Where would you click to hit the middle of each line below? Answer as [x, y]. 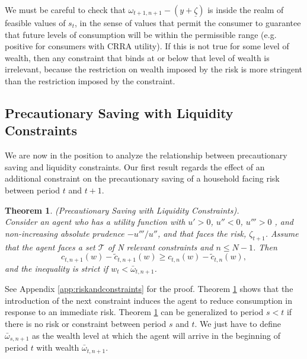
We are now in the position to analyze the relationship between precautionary [146, 155]
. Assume [282, 233]
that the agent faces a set [50, 247]
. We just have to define [238, 324]
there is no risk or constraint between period [86, 324]
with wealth [58, 347]
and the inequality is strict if [57, 268]
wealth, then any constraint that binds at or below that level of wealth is [137, 57]
